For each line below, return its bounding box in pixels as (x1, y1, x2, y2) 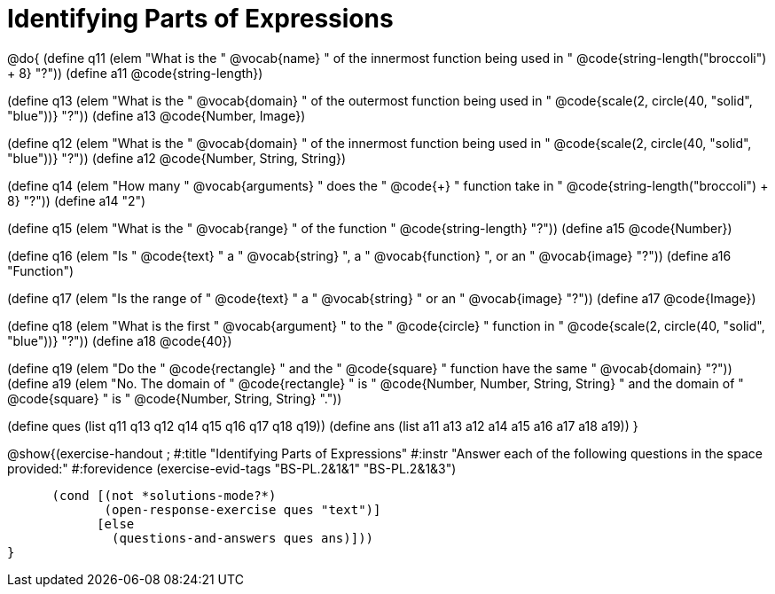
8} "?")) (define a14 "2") (7, 192, 146, 208)
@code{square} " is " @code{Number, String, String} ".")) (7, 390, 342, 406)
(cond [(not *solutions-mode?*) (51, 488, 277, 503)
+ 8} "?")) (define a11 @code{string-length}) (7, 65, 263, 81)
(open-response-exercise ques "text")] (104, 502, 381, 517)
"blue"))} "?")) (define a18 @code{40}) (7, 332, 232, 348)
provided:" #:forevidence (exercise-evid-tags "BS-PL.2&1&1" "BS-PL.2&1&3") (7, 460, 457, 476)
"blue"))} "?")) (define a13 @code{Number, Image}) (7, 107, 306, 123)
